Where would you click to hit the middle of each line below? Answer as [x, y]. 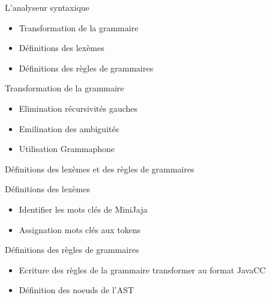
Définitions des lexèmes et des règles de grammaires [100, 169]
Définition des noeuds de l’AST [76, 290]
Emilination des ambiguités [69, 128]
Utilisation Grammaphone [67, 149]
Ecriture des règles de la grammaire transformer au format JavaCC [142, 269]
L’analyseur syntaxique [47, 7]
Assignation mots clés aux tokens [80, 229]
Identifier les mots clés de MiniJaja [83, 209]
